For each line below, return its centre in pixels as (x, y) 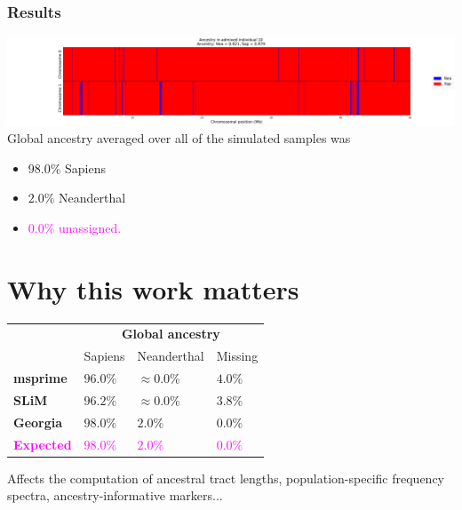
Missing (237, 356)
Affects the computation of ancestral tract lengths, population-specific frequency (226, 478)
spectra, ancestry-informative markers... (115, 495)
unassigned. (90, 227)
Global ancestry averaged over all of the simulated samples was (179, 138)
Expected (43, 444)
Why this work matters (153, 288)
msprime (40, 378)
